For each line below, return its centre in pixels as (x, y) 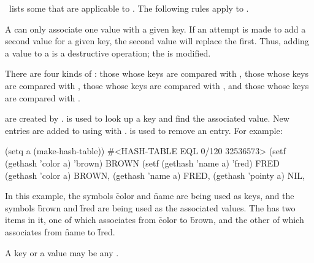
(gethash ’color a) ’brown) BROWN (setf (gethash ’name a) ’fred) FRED (142, 163)
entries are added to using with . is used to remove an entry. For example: (144, 130)
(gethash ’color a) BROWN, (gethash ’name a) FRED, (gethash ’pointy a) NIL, (155, 175)
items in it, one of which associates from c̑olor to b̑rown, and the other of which (155, 220)
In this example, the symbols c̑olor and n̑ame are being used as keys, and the (150, 196)
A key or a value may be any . (62, 252)
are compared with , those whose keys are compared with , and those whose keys (157, 85)
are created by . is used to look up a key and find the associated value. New (147, 118)
